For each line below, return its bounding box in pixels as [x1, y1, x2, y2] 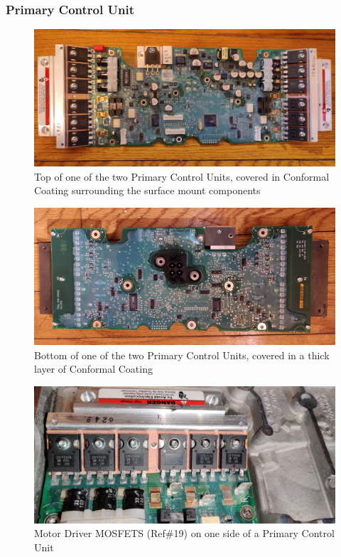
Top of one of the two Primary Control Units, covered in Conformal [34, 169, 330, 184]
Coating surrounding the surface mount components [34, 183, 261, 198]
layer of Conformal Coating [34, 361, 153, 376]
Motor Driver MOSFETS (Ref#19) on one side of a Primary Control [34, 526, 335, 541]
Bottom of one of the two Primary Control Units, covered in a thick [34, 347, 330, 362]
